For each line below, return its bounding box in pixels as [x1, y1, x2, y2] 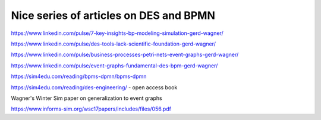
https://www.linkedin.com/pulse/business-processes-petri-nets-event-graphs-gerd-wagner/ [11, 51, 239, 59]
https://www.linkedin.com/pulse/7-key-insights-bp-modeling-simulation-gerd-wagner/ [11, 30, 224, 37]
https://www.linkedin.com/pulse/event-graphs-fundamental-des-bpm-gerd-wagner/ [11, 62, 218, 69]
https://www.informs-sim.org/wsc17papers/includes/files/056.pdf [11, 105, 172, 112]
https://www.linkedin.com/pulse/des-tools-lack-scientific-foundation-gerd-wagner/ [11, 40, 216, 47]
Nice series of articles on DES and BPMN [11, 9, 215, 22]
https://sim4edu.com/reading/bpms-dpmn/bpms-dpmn [11, 73, 147, 80]
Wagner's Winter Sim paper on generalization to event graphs [11, 95, 163, 102]
